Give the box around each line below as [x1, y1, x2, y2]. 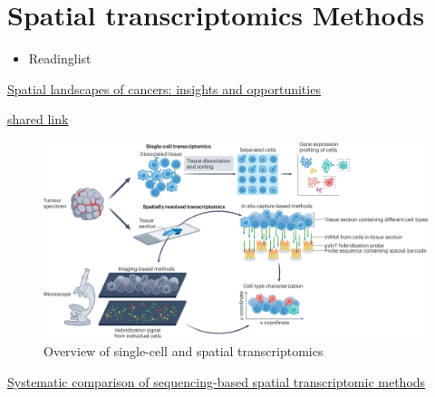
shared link [7, 110, 69, 129]
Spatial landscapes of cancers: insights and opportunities [7, 79, 321, 98]
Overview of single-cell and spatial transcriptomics [43, 342, 324, 361]
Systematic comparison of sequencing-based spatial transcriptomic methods [7, 372, 426, 391]
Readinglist [28, 49, 92, 68]
